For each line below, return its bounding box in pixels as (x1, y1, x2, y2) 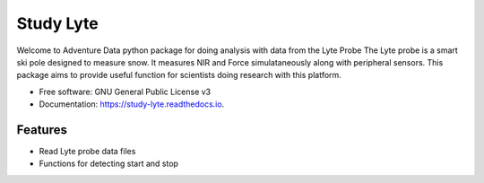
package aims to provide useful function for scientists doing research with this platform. (16, 70, 342, 81)
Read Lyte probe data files (39, 146, 136, 157)
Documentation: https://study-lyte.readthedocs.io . (39, 99, 225, 109)
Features (16, 122, 67, 137)
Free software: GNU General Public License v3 (39, 86, 212, 97)
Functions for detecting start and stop (39, 158, 179, 170)
